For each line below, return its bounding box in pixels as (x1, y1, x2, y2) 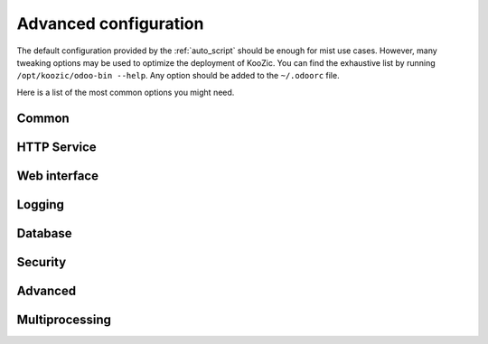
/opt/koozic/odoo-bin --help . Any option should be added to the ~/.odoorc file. (16, 70, 340, 81)
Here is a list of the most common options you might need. (16, 87, 235, 98)
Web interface (16, 168, 99, 183)
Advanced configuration (16, 14, 204, 33)
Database (16, 226, 72, 241)
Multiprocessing (16, 311, 112, 327)
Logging (16, 197, 65, 212)
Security (16, 254, 67, 270)
